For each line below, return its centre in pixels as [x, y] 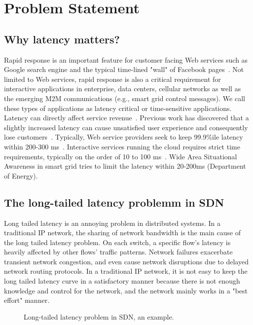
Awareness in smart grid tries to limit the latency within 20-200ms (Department [125, 166]
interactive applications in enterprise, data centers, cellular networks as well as [123, 89]
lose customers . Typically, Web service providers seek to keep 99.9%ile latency [124, 137]
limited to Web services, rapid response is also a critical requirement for [112, 79]
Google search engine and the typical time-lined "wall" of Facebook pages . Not [124, 69]
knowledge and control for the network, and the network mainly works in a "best [126, 290]
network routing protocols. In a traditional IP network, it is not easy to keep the [126, 271]
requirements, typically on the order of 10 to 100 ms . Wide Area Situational [121, 156]
